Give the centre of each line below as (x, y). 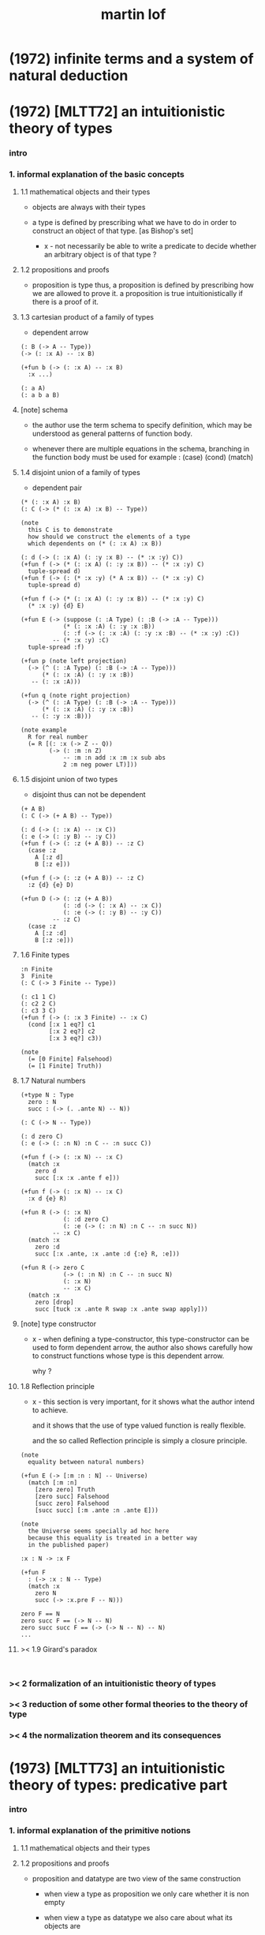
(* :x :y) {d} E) (56, 605)
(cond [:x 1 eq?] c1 (62, 1024)
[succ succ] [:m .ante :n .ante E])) (97, 1510)
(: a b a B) (40, 395)
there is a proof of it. (65, 301)
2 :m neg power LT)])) (100, 764)
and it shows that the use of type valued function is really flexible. (139, 1425)
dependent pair (57, 488)
